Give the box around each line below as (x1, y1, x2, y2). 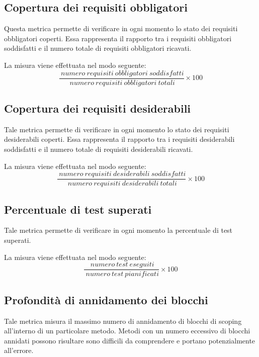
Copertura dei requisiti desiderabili (4, 101, 191, 116)
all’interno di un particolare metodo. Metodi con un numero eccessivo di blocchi (4, 325, 250, 336)
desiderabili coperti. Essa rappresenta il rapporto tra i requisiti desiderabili (4, 134, 235, 144)
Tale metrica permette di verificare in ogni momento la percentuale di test (4, 225, 233, 235)
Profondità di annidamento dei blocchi (4, 292, 208, 307)
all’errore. (4, 345, 34, 355)
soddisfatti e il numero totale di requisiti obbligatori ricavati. (4, 43, 192, 53)
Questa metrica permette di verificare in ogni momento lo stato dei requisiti (4, 23, 238, 34)
